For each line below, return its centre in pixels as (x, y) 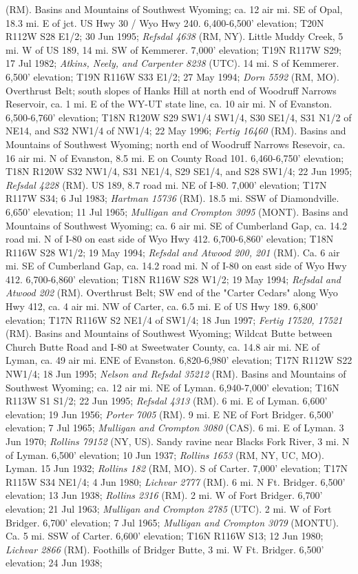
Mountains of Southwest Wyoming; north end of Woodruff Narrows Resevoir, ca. (176, 144)
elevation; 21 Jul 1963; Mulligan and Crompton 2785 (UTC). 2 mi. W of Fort (169, 508)
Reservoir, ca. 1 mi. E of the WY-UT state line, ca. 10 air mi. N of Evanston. (169, 104)
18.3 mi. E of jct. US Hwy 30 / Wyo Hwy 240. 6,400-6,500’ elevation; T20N (165, 22)
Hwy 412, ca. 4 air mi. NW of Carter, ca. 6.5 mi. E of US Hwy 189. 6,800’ (162, 306)
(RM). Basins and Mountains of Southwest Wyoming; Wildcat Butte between (169, 333)
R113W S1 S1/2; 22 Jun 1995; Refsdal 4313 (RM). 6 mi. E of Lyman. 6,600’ (167, 401)
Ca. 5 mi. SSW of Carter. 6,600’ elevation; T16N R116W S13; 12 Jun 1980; (165, 536)
